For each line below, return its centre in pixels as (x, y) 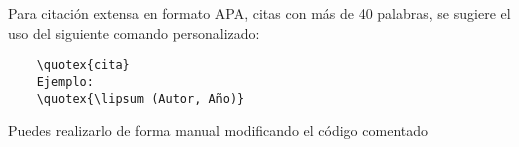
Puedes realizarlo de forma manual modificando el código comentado (218, 130)
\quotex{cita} (83, 65)
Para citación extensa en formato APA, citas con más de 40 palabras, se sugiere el (259, 13)
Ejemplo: (65, 81)
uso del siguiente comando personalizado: (134, 32)
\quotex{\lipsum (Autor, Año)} (140, 98)
